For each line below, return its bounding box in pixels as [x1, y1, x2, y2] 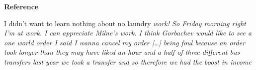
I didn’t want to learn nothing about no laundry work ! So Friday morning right [4, 18, 246, 28]
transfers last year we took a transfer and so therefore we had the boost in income [4, 56, 252, 67]
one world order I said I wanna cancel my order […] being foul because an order [4, 37, 246, 47]
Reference [4, 1, 39, 11]
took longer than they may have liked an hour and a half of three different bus [4, 47, 240, 57]
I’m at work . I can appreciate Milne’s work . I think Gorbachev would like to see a [4, 28, 252, 38]
